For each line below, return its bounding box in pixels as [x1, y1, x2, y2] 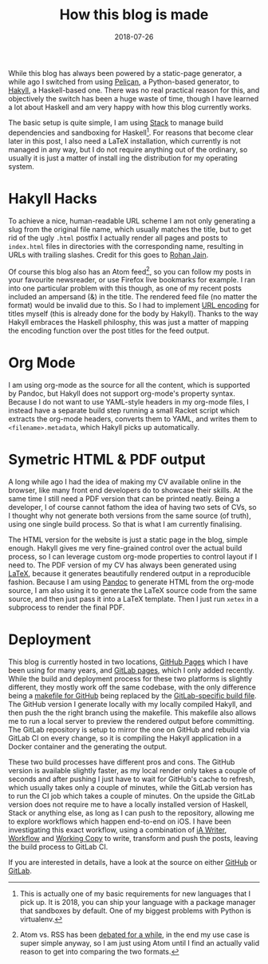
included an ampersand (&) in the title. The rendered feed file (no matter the [8, 292, 258, 302]
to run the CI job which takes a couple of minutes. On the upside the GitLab [8, 792, 255, 800]
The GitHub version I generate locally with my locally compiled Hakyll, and [8, 700, 253, 709]
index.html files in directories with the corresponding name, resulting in [8, 241, 244, 251]
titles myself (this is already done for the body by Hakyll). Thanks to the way [8, 309, 258, 318]
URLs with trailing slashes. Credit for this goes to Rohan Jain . [8, 250, 209, 259]
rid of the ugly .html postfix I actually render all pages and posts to [8, 233, 228, 243]
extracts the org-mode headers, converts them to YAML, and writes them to [8, 414, 258, 424]
